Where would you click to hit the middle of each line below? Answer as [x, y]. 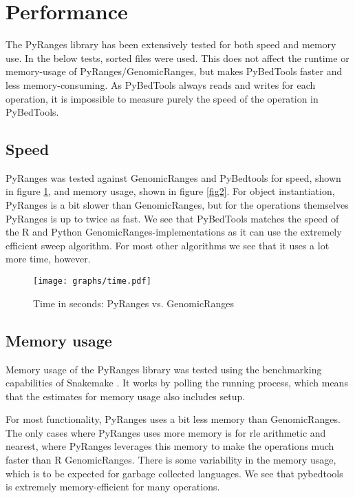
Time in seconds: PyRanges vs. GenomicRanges [133, 303]
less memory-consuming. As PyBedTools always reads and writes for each [161, 84]
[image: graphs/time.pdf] [92, 281]
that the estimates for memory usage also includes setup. [126, 396]
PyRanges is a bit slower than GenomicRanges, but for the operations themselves [177, 205]
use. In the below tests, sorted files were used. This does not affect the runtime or [177, 58]
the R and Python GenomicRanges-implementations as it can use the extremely [174, 232]
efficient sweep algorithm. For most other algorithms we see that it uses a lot [168, 245]
